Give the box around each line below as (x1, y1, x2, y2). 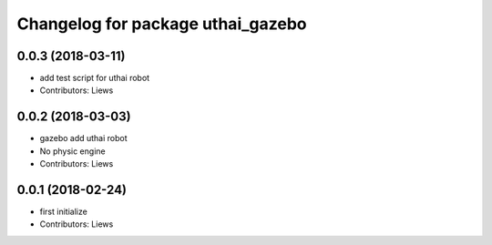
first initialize (39, 206, 88, 218)
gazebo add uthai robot (39, 133, 128, 144)
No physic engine (39, 146, 106, 157)
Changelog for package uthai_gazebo (16, 14, 307, 34)
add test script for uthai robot (39, 73, 150, 84)
